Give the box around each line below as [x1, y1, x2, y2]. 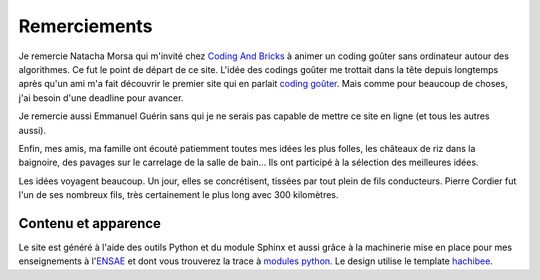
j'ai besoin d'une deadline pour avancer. [18, 91, 184, 104]
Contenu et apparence [18, 215, 162, 232]
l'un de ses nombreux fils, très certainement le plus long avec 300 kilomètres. [18, 189, 339, 201]
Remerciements [18, 15, 153, 37]
